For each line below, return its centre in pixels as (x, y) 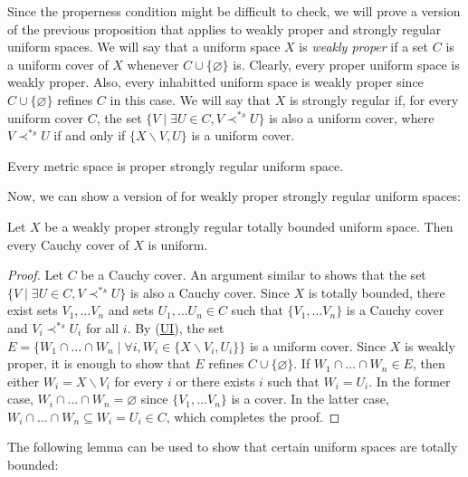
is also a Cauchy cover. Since (210, 292)
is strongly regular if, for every (374, 99)
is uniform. (178, 244)
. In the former (410, 381)
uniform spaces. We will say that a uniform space (144, 47)
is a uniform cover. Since (318, 345)
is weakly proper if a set (364, 47)
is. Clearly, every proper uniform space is (346, 64)
